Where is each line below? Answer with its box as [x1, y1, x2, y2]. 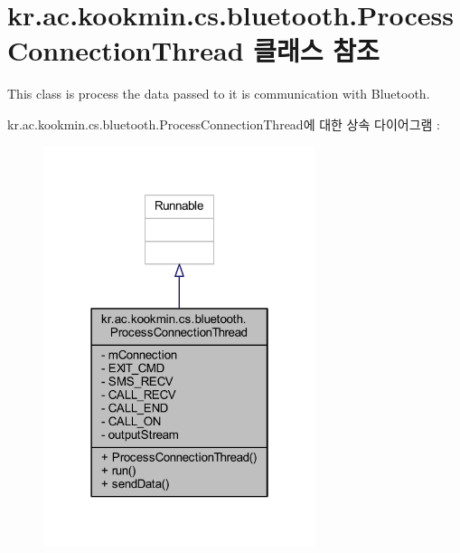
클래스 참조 [253, 32, 380, 69]
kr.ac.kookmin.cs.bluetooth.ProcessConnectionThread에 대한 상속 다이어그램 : [7, 114, 440, 133]
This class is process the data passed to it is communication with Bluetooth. [7, 84, 430, 103]
